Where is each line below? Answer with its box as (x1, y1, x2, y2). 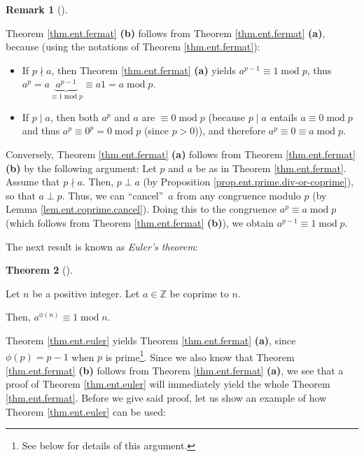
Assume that (6, 174, 60, 189)
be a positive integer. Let (32, 286, 140, 300)
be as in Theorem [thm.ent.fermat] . (195, 160, 346, 175)
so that (6, 188, 36, 202)
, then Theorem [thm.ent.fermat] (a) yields (51, 62, 237, 77)
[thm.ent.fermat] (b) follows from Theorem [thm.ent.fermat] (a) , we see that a (6, 363, 344, 377)
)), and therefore (195, 123, 266, 138)
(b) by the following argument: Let (6, 160, 157, 175)
